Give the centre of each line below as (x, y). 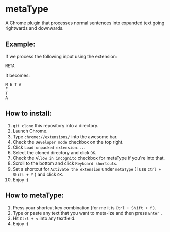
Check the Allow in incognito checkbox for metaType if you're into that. (89, 158)
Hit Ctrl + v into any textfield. (44, 218)
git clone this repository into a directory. (56, 125)
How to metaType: (35, 195)
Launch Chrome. (30, 131)
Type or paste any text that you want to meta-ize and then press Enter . (87, 213)
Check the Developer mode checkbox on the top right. (68, 142)
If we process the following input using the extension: (61, 56)
